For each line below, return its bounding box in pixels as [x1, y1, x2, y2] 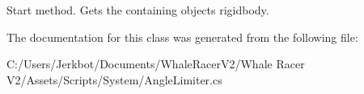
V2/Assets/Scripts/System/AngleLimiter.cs [6, 71, 222, 88]
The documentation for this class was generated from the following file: [6, 28, 358, 45]
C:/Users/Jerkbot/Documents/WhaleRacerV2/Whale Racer [6, 55, 305, 72]
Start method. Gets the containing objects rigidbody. [6, 2, 269, 18]
